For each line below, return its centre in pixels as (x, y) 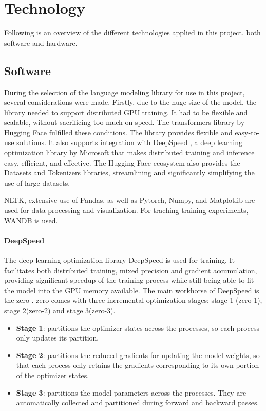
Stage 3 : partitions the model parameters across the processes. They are (131, 392)
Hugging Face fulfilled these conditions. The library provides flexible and (118, 132)
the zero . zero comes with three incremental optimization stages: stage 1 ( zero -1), (133, 300)
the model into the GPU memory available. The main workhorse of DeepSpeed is (132, 290)
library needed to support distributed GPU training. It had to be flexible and (126, 112)
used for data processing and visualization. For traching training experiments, (126, 210)
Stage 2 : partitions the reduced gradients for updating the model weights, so (138, 355)
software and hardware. (41, 42)
